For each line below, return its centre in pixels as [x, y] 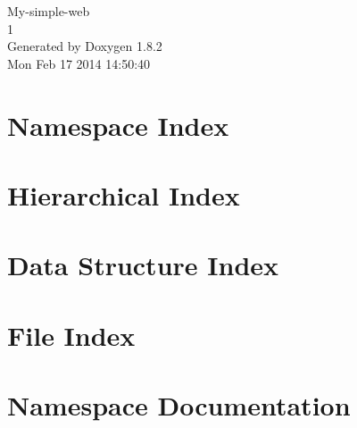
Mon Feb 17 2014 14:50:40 [79, 63]
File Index [71, 335]
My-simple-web [49, 11]
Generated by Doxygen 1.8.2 [85, 46]
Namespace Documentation [179, 405]
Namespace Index [118, 125]
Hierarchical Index [124, 194]
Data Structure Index [143, 265]
